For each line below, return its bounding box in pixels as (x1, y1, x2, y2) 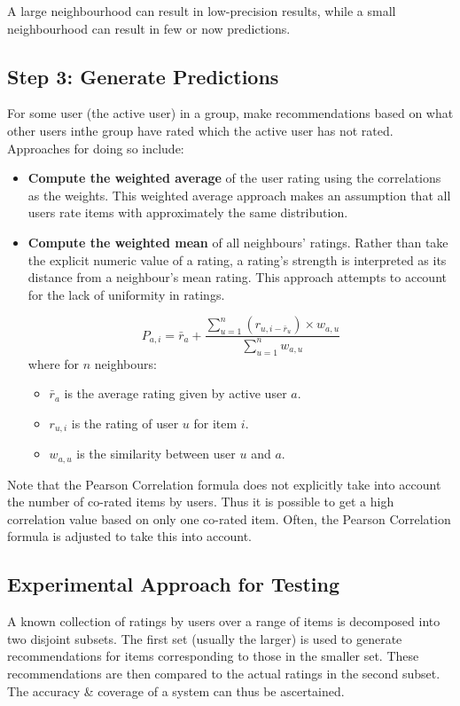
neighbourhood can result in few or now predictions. (7, 19, 291, 37)
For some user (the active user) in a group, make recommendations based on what (7, 104, 454, 122)
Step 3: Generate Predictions (7, 62, 279, 90)
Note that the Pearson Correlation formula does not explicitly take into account (7, 475, 441, 493)
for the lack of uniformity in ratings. (27, 285, 225, 303)
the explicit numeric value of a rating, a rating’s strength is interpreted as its (27, 250, 447, 269)
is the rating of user (71, 413, 179, 432)
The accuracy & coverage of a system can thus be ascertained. (7, 681, 345, 700)
